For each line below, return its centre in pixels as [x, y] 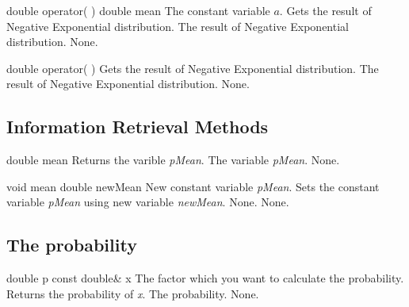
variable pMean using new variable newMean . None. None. [148, 202]
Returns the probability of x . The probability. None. [133, 293]
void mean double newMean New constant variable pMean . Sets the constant [193, 186]
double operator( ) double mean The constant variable [138, 10]
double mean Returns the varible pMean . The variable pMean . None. [173, 160]
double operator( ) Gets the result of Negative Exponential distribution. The [193, 68]
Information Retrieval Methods [138, 127]
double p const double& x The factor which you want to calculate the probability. [205, 278]
